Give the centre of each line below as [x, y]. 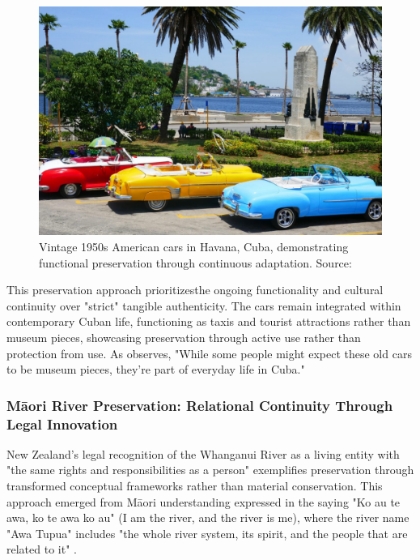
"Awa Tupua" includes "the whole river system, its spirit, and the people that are [207, 533]
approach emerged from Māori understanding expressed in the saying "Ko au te [204, 501]
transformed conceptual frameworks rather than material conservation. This [195, 486]
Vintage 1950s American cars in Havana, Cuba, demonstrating [194, 246]
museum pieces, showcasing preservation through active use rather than [184, 337]
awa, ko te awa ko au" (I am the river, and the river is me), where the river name [208, 517]
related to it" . [42, 549]
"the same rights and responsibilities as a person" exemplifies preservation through [210, 470]
